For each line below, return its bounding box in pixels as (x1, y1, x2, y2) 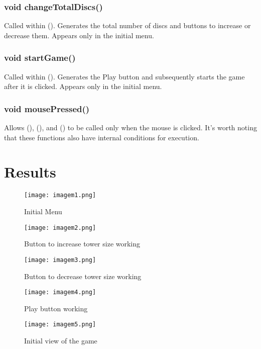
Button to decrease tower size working (24, 271, 142, 281)
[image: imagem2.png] (24, 224, 96, 231)
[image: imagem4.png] (24, 289, 96, 296)
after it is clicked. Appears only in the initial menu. (4, 81, 162, 92)
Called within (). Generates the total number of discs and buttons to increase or (4, 20, 251, 31)
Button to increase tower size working (24, 238, 141, 249)
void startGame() (4, 51, 76, 64)
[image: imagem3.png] (24, 256, 96, 264)
